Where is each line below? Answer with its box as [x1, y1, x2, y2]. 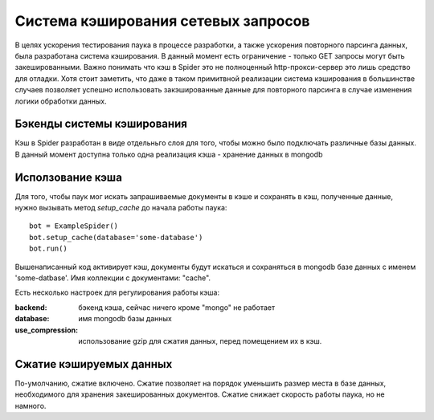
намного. [14, 401, 47, 410]
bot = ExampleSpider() [29, 222, 119, 230]
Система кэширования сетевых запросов [14, 12, 310, 30]
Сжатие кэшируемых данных [14, 357, 173, 371]
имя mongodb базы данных [78, 314, 172, 324]
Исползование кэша [14, 170, 122, 184]
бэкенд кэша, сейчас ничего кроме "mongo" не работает [78, 302, 276, 312]
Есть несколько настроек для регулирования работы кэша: [14, 287, 220, 297]
